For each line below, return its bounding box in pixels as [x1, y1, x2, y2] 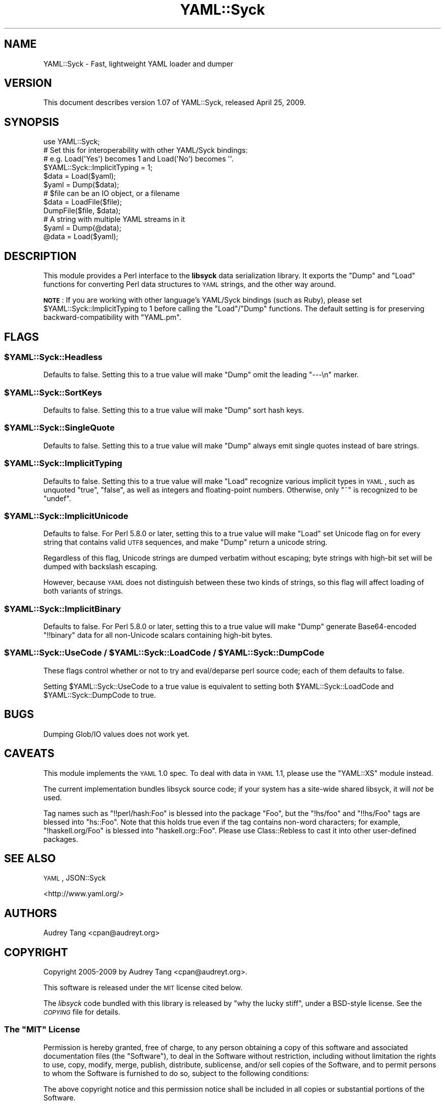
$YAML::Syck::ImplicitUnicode [4, 510, 129, 521]
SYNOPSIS [4, 115, 59, 128]
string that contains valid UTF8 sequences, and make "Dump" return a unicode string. [43, 538, 328, 547]
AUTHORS [4, 906, 57, 920]
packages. [43, 834, 78, 843]
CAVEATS [4, 747, 54, 760]
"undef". [43, 494, 71, 503]
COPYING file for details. [43, 1007, 120, 1017]
